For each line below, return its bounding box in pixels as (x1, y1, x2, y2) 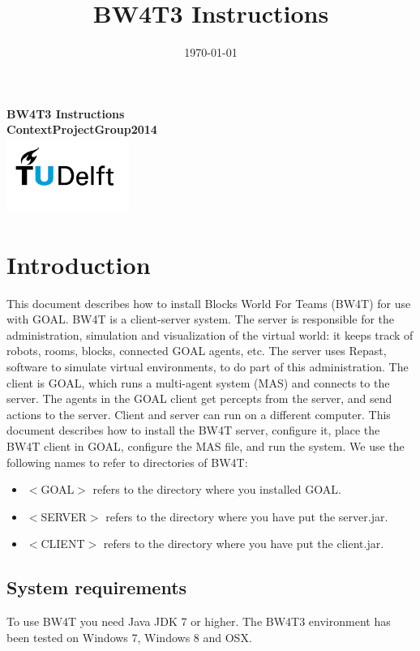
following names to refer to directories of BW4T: (6, 453, 248, 470)
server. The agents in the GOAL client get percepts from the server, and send (6, 390, 392, 407)
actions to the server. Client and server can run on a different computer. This (6, 405, 391, 422)
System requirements (6, 575, 187, 600)
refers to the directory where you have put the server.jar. (105, 508, 388, 525)
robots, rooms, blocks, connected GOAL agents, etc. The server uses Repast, (6, 342, 387, 359)
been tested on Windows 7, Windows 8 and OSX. (6, 628, 252, 645)
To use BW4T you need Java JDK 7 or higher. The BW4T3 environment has (6, 613, 391, 630)
